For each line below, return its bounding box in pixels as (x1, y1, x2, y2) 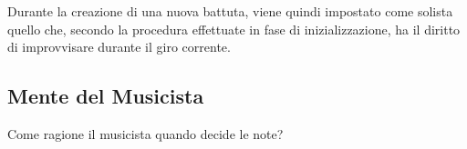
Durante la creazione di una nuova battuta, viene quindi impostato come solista (7, 2, 453, 20)
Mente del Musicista (7, 82, 204, 110)
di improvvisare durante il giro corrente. (7, 37, 231, 56)
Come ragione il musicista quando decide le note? (7, 124, 284, 143)
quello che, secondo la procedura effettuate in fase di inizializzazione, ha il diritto (7, 19, 461, 38)
